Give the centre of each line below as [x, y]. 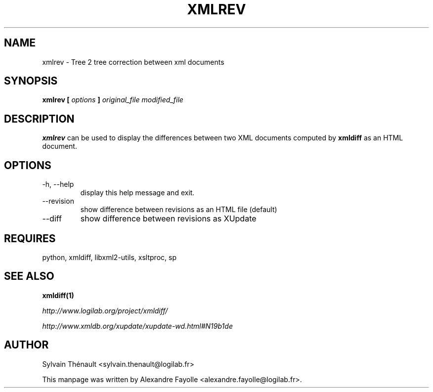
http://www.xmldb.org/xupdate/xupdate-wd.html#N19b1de [137, 326]
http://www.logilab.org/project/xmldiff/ [105, 310]
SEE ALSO [29, 276]
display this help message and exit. [137, 193]
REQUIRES [30, 238]
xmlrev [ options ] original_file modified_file [113, 100]
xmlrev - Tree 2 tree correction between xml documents [133, 62]
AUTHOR [26, 345]
